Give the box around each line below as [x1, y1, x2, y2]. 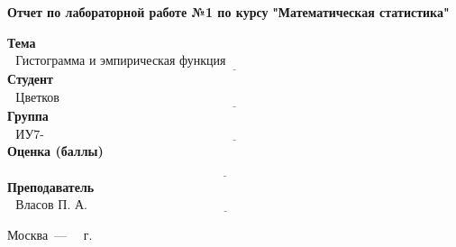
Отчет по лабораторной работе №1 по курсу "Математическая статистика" [7, 3, 450, 21]
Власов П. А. [15, 199, 87, 213]
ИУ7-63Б [15, 128, 44, 142]
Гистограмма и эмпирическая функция [15, 55, 226, 69]
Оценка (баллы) [7, 142, 104, 160]
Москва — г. [7, 224, 93, 243]
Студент [7, 69, 53, 88]
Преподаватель [7, 177, 95, 196]
